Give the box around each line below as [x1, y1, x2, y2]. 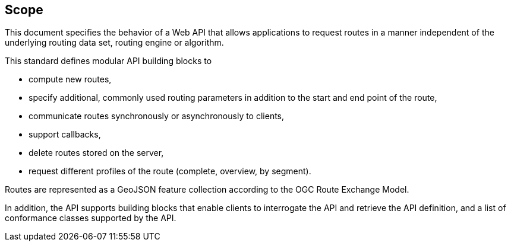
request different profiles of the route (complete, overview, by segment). [29, 166, 311, 177]
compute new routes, [29, 74, 112, 85]
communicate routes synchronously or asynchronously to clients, [29, 111, 285, 122]
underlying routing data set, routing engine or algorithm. [5, 37, 224, 48]
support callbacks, [29, 129, 101, 140]
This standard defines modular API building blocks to [5, 56, 212, 66]
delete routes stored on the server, [29, 148, 164, 158]
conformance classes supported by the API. [5, 213, 176, 223]
